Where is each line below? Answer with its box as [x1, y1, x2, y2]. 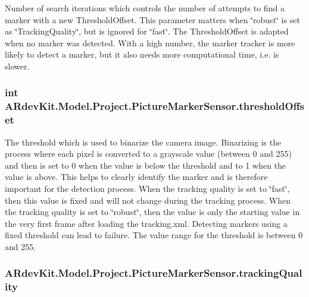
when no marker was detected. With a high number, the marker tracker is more [5, 36, 295, 49]
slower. [5, 59, 30, 72]
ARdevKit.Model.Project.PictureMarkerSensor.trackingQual [5, 266, 302, 280]
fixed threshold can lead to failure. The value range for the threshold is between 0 [5, 229, 303, 241]
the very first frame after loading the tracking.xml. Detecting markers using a [5, 217, 288, 229]
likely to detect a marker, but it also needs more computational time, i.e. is [5, 48, 279, 61]
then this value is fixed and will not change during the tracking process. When [5, 194, 291, 206]
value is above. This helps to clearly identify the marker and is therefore [5, 170, 268, 183]
